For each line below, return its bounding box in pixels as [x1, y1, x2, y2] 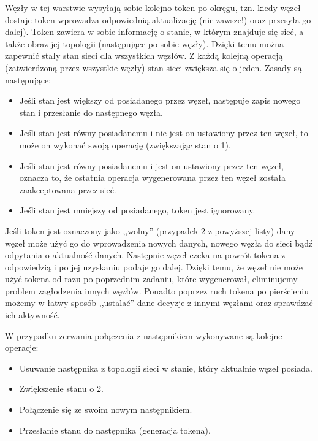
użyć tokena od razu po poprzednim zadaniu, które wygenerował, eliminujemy [5, 272, 298, 285]
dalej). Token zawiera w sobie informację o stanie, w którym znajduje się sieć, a [5, 25, 304, 38]
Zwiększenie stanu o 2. [19, 382, 104, 395]
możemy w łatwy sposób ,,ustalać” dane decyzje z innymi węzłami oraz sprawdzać [5, 296, 313, 309]
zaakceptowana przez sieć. [19, 183, 116, 196]
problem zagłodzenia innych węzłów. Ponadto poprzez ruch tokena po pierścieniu [5, 284, 309, 297]
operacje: [5, 341, 39, 354]
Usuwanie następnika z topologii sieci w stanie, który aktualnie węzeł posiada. [19, 361, 312, 374]
